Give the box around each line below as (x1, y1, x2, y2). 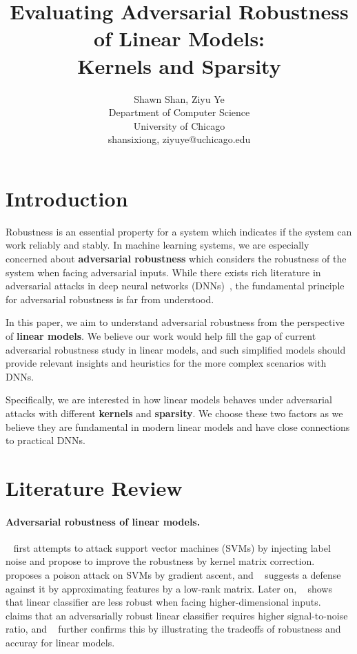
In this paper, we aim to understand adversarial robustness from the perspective (6, 315, 345, 329)
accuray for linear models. (6, 635, 115, 650)
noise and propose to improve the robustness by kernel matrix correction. (6, 554, 315, 568)
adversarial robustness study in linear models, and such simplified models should (6, 342, 346, 356)
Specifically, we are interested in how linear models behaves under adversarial (6, 392, 332, 407)
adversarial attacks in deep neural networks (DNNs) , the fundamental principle (6, 278, 345, 293)
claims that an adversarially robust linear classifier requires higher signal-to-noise (6, 608, 348, 622)
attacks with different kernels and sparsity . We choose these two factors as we (6, 405, 343, 420)
